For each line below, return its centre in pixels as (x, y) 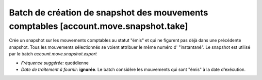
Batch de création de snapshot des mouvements (109, 13)
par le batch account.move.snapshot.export (53, 54)
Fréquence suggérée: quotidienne (55, 63)
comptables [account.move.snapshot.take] (98, 26)
